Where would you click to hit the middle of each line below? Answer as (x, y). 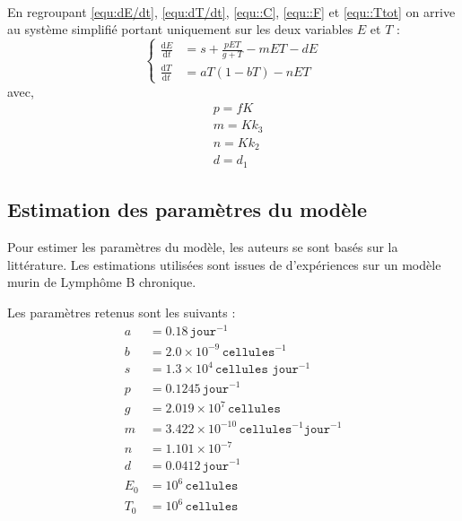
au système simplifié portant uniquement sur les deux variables (180, 29)
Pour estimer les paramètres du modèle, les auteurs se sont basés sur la (203, 247)
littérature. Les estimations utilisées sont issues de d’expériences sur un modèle (224, 264)
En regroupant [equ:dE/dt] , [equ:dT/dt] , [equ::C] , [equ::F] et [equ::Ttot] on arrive (231, 11)
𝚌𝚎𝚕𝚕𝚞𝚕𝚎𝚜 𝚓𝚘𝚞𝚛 (257, 370)
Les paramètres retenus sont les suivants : (122, 312)
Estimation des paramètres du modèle (187, 209)
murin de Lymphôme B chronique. (102, 282)
